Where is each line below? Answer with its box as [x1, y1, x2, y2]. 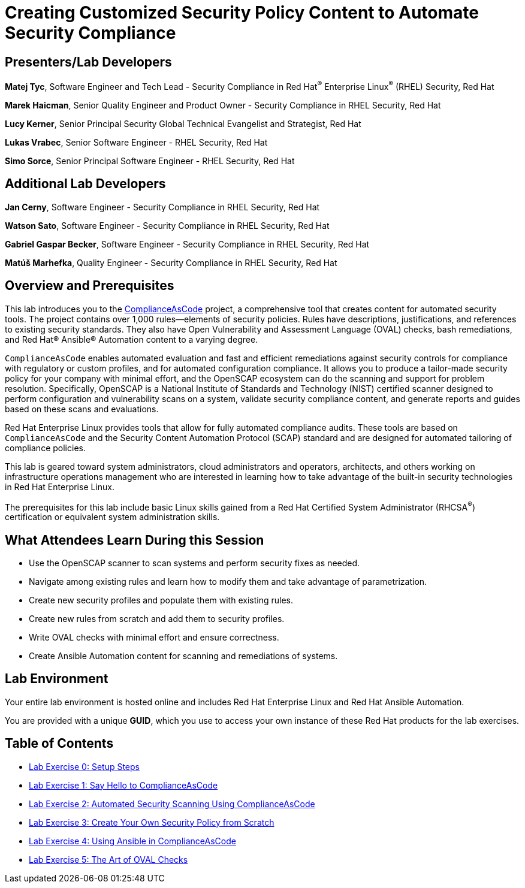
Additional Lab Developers [5, 176, 166, 192]
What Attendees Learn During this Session [5, 532, 264, 548]
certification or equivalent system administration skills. [5, 512, 220, 522]
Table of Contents [5, 736, 114, 751]
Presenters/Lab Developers [5, 54, 172, 70]
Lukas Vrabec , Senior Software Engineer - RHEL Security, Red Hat [5, 137, 268, 147]
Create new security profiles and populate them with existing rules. [29, 595, 293, 606]
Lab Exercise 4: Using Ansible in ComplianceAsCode [29, 835, 236, 846]
